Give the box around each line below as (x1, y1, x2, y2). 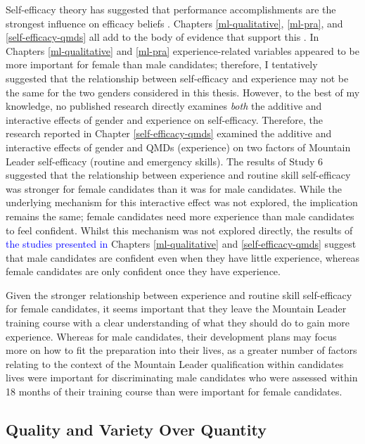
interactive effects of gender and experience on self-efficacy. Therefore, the (6, 112, 324, 127)
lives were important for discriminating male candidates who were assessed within (6, 370, 358, 385)
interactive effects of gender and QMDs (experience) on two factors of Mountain (6, 139, 351, 154)
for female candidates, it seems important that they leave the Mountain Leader (6, 301, 347, 316)
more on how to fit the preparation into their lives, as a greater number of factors (6, 343, 357, 357)
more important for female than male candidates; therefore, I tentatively (6, 57, 318, 72)
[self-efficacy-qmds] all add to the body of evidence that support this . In (6, 30, 319, 44)
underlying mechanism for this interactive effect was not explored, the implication (6, 195, 358, 210)
